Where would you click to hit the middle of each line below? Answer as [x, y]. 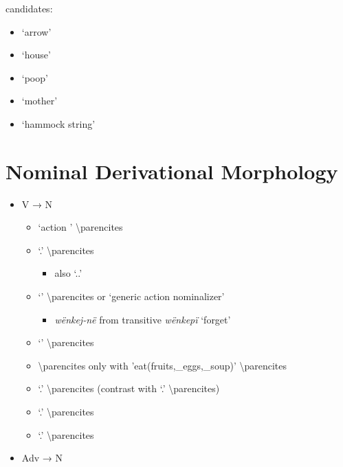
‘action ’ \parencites [80, 227]
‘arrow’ [36, 31]
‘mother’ [40, 101]
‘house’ [36, 55]
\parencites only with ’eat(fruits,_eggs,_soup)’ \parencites [163, 365]
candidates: [29, 8]
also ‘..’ [68, 273]
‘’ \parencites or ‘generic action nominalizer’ [131, 296]
